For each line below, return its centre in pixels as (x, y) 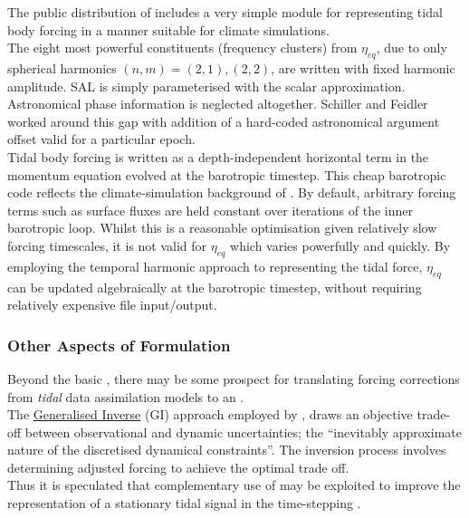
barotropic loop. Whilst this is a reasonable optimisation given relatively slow (222, 228)
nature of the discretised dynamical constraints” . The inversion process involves (227, 450)
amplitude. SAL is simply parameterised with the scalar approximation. (206, 86)
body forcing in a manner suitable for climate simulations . (168, 29)
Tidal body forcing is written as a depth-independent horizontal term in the (218, 156)
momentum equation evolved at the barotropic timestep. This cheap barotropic (227, 174)
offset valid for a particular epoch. (101, 139)
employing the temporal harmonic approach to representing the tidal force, (215, 266)
